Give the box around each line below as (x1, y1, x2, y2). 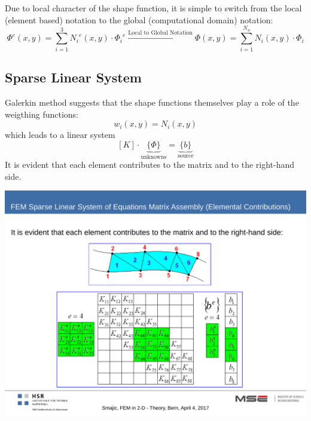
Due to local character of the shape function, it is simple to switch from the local (5, 2, 302, 14)
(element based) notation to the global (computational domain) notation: (5, 13, 273, 26)
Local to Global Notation (128, 29, 193, 36)
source (177, 152, 194, 159)
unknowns (141, 153, 167, 160)
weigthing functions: (5, 107, 78, 120)
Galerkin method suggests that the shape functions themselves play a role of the (5, 96, 299, 108)
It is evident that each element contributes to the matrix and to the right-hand (5, 158, 295, 171)
